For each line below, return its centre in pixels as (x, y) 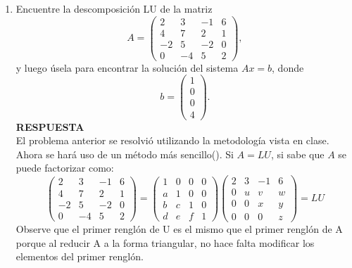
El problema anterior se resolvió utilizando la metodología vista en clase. (172, 140)
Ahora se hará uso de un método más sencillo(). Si (125, 154)
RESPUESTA (50, 126)
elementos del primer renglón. (80, 256)
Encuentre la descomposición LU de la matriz (114, 8)
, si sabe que (297, 154)
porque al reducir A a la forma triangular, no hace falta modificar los (165, 242)
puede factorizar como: (65, 168)
